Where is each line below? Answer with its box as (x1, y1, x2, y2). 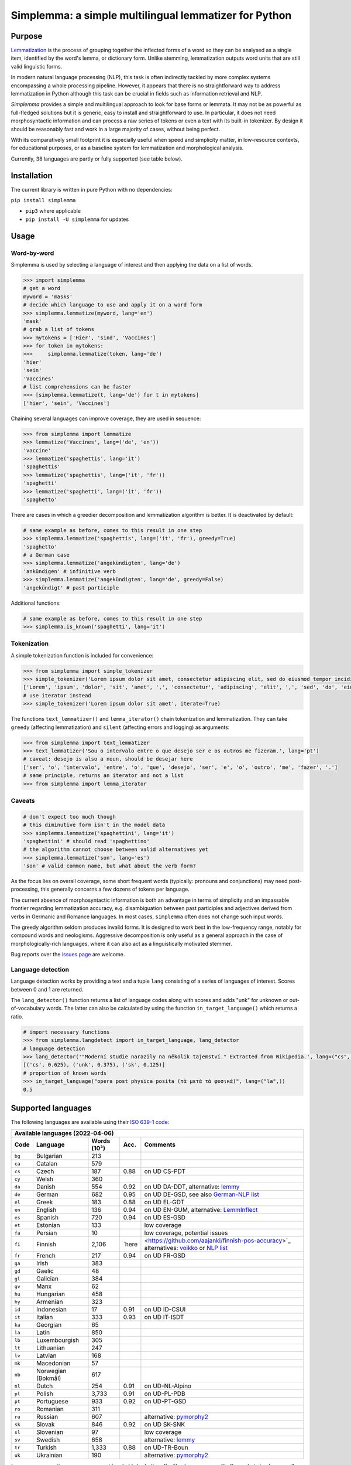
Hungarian (36, 1290, 66, 1298)
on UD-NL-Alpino (144, 1382, 192, 1390)
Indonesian (36, 1306, 67, 1314)
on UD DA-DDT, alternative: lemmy (144, 1183, 240, 1191)
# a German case (23, 551, 70, 558)
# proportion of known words (23, 1069, 107, 1076)
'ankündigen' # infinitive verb (23, 568, 116, 574)
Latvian (36, 1351, 57, 1360)
